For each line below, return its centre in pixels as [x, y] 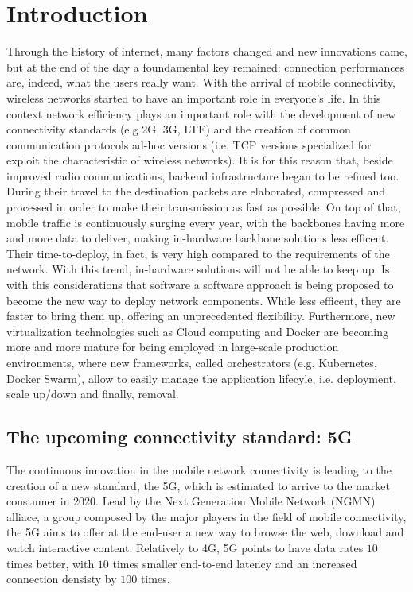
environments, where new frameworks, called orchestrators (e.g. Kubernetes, [192, 362]
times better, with [51, 563]
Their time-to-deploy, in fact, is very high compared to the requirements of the [198, 253]
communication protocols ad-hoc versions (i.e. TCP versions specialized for [189, 144]
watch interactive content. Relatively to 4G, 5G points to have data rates [185, 547]
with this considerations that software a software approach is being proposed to [200, 285]
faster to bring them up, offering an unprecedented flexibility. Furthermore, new [201, 316]
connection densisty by [62, 579]
